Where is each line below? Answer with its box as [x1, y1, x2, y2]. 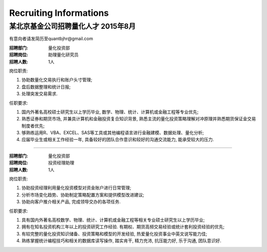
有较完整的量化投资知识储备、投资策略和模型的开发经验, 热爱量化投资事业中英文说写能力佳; [21, 231, 208, 237]
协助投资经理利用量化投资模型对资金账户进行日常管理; [21, 185, 132, 191]
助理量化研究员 [48, 52, 79, 58]
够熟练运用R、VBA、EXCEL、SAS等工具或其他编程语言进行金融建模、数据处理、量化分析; [21, 130, 204, 136]
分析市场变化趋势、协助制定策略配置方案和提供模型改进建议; [21, 192, 144, 198]
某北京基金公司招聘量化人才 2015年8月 [9, 22, 136, 31]
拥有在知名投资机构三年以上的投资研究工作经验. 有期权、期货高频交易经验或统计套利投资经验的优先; [21, 224, 225, 230]
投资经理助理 [48, 160, 74, 166]
